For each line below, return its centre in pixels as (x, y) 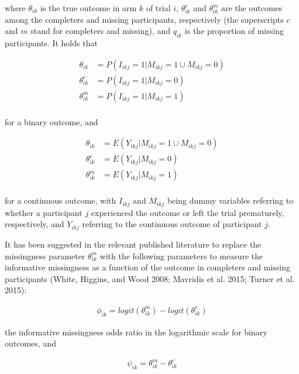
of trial (158, 8)
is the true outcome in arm (89, 8)
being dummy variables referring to (230, 200)
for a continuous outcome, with (61, 200)
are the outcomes (252, 8)
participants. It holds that (51, 42)
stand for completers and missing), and (100, 31)
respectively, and (35, 224)
